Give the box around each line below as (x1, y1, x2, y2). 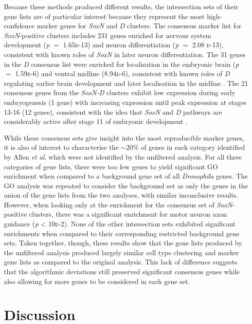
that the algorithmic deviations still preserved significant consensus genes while (4, 266, 240, 277)
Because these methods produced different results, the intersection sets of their (4, 1, 239, 11)
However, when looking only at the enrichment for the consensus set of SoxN (4, 199, 233, 209)
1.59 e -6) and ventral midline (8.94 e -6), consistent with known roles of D (15, 68, 230, 79)
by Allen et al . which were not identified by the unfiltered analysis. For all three (4, 151, 242, 162)
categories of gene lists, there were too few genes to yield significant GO (4, 161, 218, 171)
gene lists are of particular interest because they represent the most (4, 11, 205, 21)
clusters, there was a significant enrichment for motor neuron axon (29, 209, 227, 219)
